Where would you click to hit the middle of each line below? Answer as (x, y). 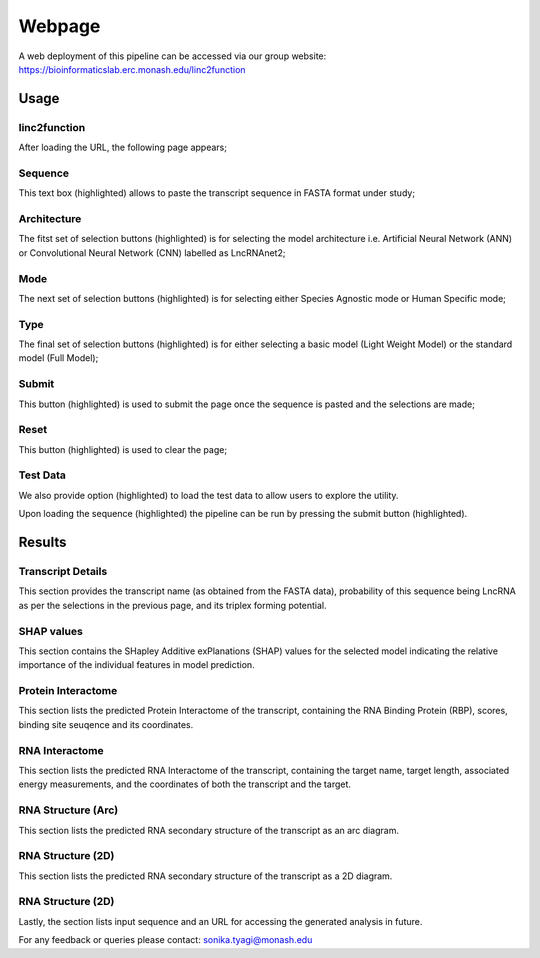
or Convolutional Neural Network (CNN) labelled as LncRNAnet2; (152, 252)
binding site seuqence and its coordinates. (106, 724)
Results (42, 542)
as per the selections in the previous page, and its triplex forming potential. (172, 605)
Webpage (59, 26)
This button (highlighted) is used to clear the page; (123, 449)
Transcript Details (63, 572)
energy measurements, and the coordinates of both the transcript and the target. (185, 784)
